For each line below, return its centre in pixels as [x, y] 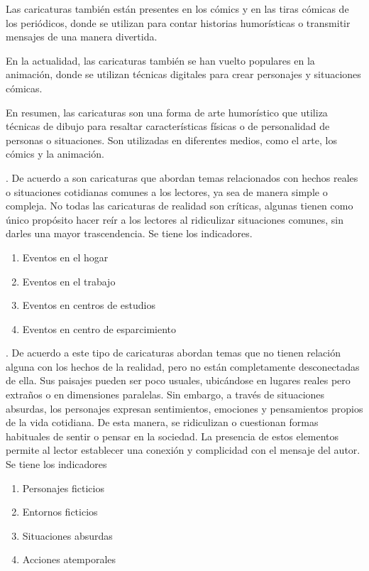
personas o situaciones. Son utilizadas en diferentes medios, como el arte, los [171, 140]
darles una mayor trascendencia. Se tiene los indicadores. [129, 233]
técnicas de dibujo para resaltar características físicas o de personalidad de [168, 126]
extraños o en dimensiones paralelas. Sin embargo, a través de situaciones [165, 395]
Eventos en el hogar [65, 257]
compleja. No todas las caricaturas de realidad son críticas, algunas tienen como [180, 206]
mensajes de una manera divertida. [82, 37]
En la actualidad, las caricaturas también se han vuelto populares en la [160, 60]
